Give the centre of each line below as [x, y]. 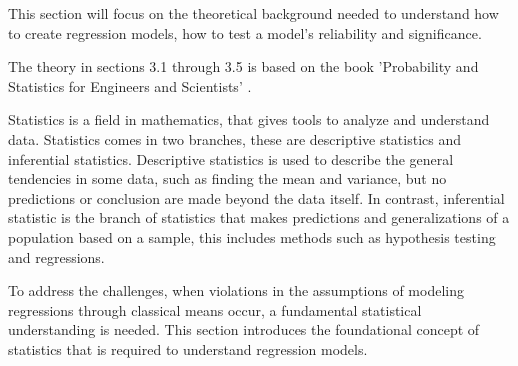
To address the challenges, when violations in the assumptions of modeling [236, 290]
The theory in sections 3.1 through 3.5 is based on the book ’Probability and [243, 66]
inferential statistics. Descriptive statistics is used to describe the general [231, 158]
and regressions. [56, 256]
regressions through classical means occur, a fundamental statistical [215, 309]
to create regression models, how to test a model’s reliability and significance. [245, 32]
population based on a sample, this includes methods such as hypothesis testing [252, 236]
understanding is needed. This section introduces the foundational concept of [244, 329]
